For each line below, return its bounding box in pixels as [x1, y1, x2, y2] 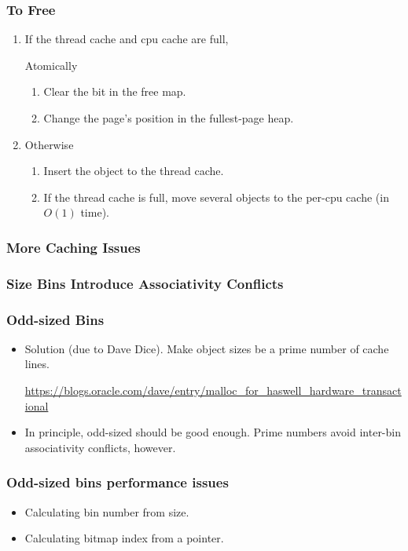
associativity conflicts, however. [24, 439, 176, 455]
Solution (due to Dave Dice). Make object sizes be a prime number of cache [24, 340, 389, 356]
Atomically [24, 57, 78, 73]
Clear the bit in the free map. [43, 83, 186, 100]
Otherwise [24, 136, 74, 152]
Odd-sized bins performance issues [6, 473, 229, 492]
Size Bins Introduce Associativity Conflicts [6, 273, 284, 293]
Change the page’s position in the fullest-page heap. [43, 110, 294, 126]
